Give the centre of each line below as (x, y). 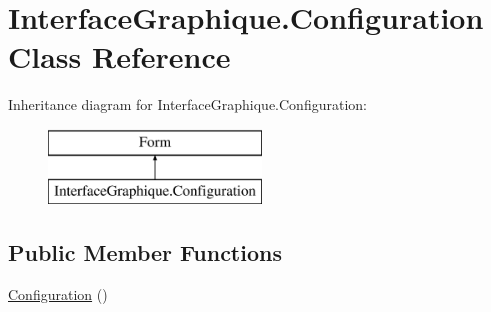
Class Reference (119, 56)
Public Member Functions (145, 252)
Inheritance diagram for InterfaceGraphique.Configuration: (187, 104)
